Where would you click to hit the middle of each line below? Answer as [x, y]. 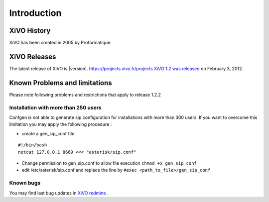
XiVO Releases [33, 56]
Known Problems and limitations [61, 83]
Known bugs [25, 183]
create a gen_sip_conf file [48, 133]
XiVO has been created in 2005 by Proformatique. [60, 43]
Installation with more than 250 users [55, 107]
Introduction [35, 13]
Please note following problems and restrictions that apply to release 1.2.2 [85, 95]
